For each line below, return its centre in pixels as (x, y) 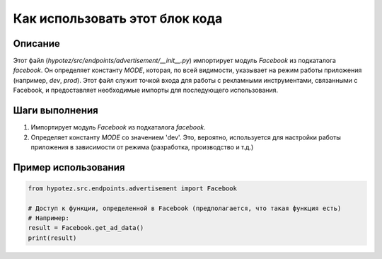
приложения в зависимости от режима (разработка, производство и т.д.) (142, 147)
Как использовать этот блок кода (118, 18)
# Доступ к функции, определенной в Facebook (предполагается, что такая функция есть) (185, 208)
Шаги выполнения (56, 111)
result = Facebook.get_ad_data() (86, 228)
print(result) (52, 238)
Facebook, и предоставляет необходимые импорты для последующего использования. (146, 90)
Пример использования (69, 167)
